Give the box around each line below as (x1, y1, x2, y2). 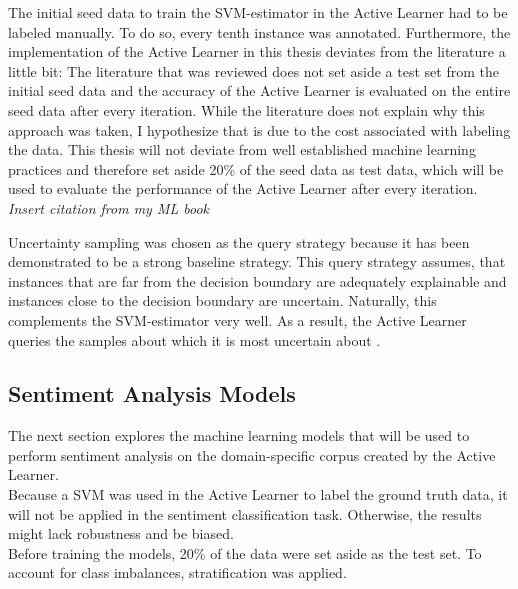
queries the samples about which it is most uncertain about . (8, 329, 381, 350)
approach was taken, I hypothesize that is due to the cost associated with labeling (8, 119, 511, 140)
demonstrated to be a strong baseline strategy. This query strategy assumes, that (8, 251, 506, 272)
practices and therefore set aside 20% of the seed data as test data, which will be (8, 158, 504, 179)
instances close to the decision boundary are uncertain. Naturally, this (8, 290, 437, 311)
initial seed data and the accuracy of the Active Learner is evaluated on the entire (8, 80, 511, 101)
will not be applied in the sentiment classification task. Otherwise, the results (8, 503, 482, 524)
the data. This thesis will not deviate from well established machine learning (8, 139, 476, 160)
